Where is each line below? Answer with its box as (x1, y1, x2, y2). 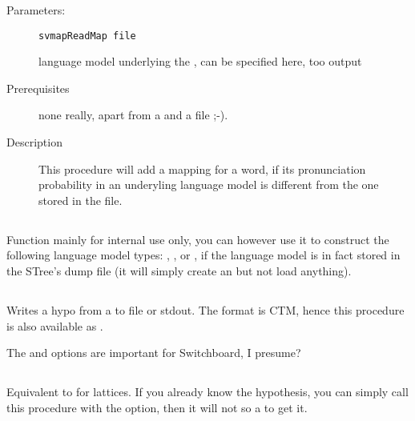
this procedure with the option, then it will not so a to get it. (6, 399, 308, 415)
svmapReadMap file (38, 30, 136, 42)
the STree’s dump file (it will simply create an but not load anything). (6, 262, 352, 279)
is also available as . (6, 317, 103, 334)
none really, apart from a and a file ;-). (38, 106, 228, 123)
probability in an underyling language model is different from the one (38, 176, 379, 193)
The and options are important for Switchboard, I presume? (6, 344, 301, 361)
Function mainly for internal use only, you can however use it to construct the (6, 231, 389, 247)
